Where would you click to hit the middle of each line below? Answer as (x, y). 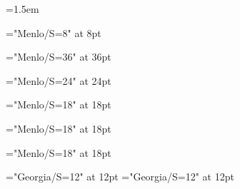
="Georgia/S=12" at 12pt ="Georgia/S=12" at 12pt (120, 177)
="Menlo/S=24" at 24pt (59, 80)
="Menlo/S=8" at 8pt (54, 32)
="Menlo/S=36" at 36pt (59, 57)
